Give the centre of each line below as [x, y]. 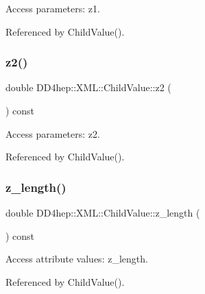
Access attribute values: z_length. [77, 259]
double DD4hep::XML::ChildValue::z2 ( [88, 87]
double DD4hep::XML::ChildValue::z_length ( [103, 212]
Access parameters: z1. [53, 8]
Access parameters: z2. [53, 133]
